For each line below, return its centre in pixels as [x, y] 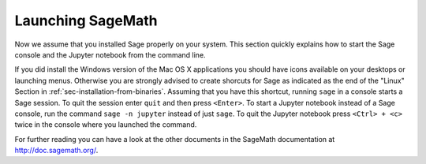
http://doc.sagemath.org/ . [56, 151]
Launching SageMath [86, 20]
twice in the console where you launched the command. [106, 125]
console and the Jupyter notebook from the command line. [110, 54]
